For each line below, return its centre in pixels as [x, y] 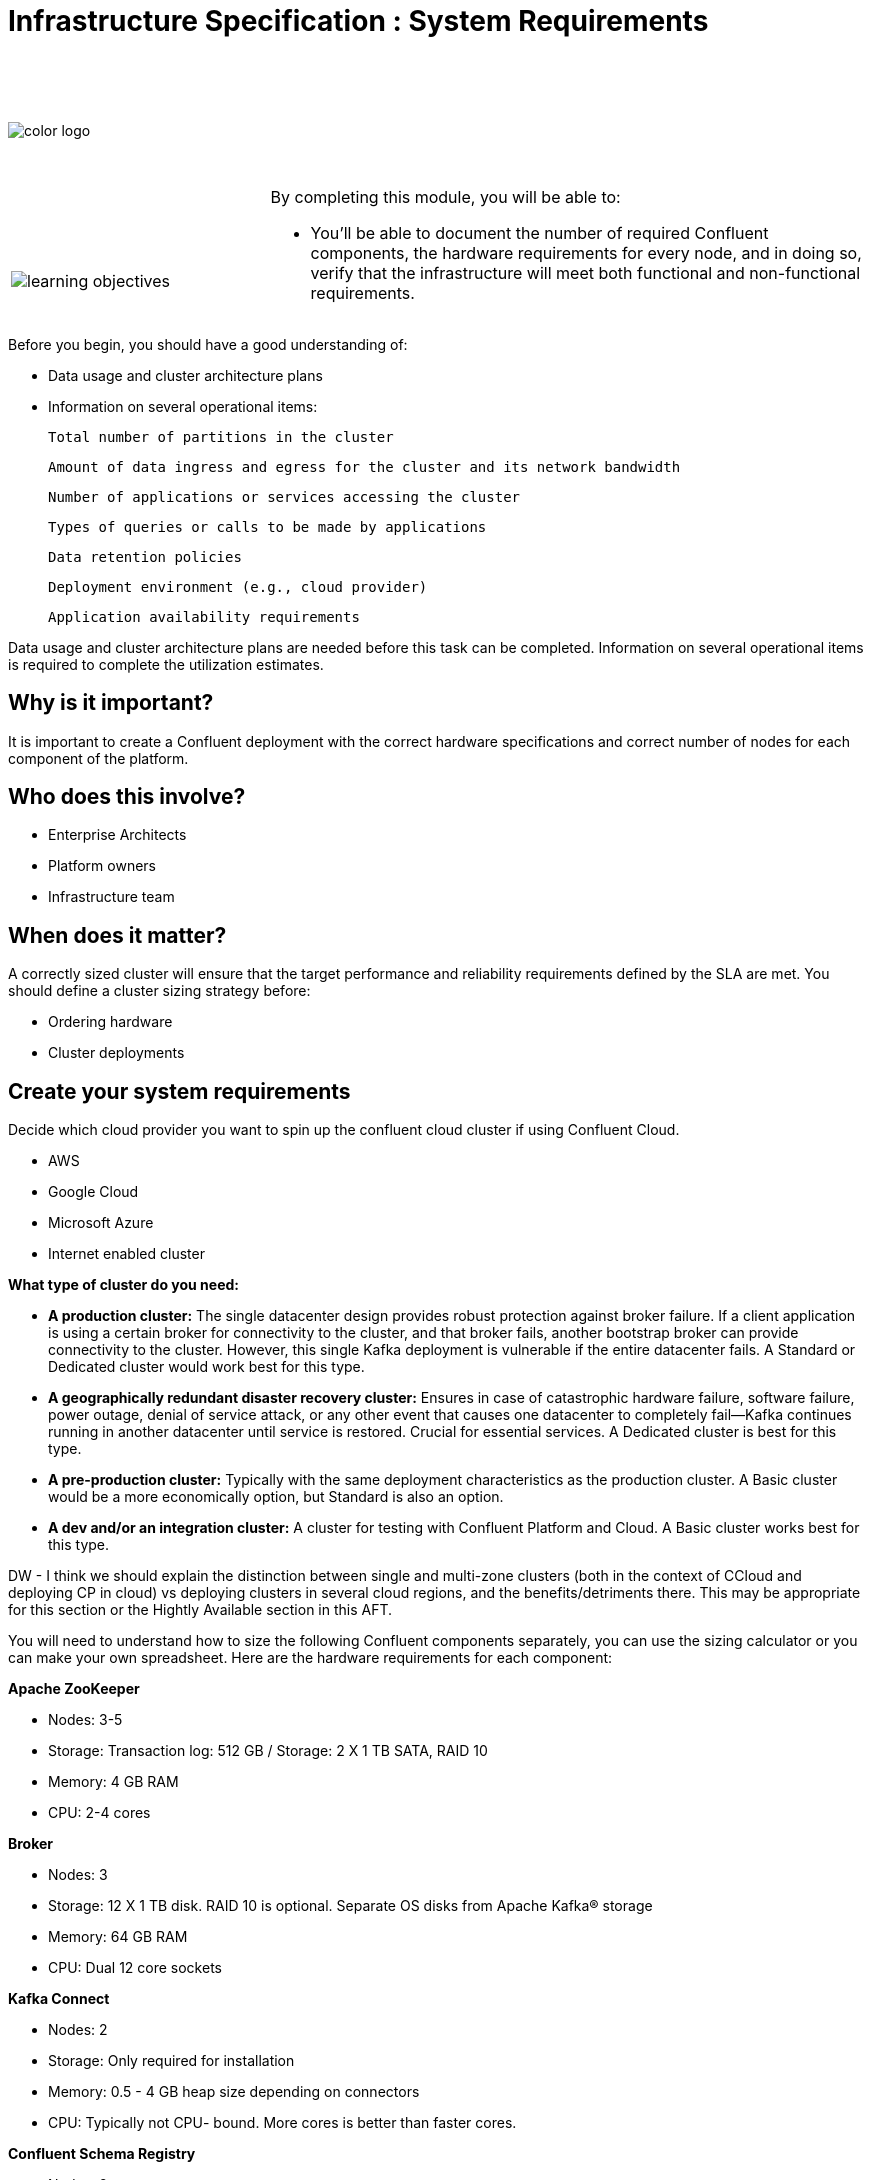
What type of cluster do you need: [123, 1285]
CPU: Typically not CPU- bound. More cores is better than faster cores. [282, 2123]
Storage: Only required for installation [171, 2061]
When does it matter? [117, 935]
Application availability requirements [204, 616]
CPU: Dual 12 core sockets [135, 1968]
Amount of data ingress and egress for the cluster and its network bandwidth [364, 466]
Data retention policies [145, 556]
